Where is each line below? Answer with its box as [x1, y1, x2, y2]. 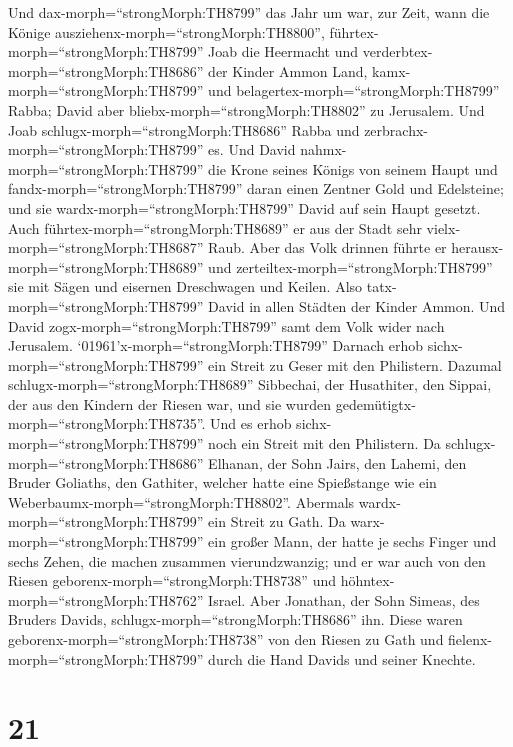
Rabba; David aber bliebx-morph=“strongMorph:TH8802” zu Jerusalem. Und [8, 99, 485, 120]
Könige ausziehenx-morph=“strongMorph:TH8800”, [8, 21, 325, 42]
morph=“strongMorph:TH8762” [8, 589, 204, 610]
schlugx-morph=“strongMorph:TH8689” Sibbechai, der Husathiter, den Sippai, [8, 374, 492, 395]
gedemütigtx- [335, 393, 416, 414]
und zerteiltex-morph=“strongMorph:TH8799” [208, 256, 493, 277]
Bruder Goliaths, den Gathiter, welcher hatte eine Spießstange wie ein [8, 472, 437, 493]
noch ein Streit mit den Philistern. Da [208, 433, 441, 454]
